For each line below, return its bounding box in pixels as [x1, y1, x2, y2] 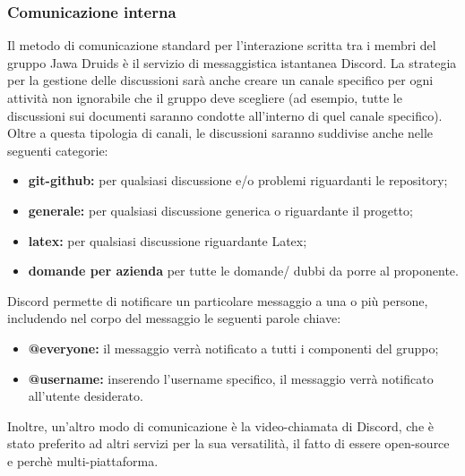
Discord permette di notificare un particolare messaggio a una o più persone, [7, 291, 428, 310]
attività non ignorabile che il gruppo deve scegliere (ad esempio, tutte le [7, 89, 402, 106]
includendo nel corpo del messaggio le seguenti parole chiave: [7, 309, 341, 327]
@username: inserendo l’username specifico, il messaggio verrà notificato [28, 369, 434, 387]
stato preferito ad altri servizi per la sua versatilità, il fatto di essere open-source [7, 434, 450, 453]
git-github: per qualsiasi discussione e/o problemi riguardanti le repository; [28, 171, 448, 190]
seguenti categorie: [7, 140, 108, 159]
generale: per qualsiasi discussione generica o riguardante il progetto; [28, 200, 413, 219]
